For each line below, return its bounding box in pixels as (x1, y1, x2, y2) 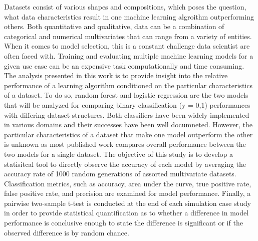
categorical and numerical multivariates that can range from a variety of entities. (4, 31, 252, 41)
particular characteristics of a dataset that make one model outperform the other (4, 129, 253, 139)
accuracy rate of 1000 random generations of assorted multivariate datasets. (4, 168, 236, 179)
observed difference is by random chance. (4, 227, 129, 237)
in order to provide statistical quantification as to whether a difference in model (4, 207, 249, 218)
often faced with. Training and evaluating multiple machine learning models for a (4, 50, 253, 61)
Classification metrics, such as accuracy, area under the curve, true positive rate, (4, 178, 251, 188)
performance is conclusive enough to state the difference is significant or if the (4, 217, 243, 228)
